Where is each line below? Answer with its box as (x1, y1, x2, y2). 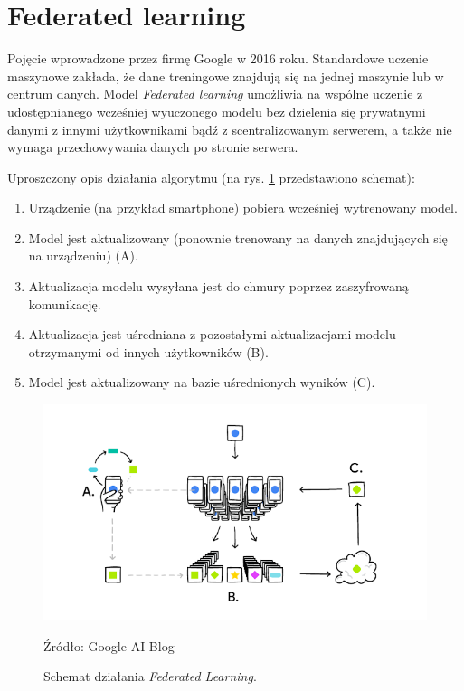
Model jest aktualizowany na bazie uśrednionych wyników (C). (28, 373, 375, 392)
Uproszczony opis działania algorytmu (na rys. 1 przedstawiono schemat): (7, 167, 415, 186)
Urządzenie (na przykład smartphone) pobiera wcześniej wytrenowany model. (28, 198, 458, 217)
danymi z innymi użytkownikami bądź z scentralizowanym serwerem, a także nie (7, 119, 452, 138)
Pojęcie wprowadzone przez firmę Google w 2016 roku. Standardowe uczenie (7, 49, 429, 68)
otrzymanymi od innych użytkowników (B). (28, 342, 269, 361)
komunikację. (28, 294, 101, 313)
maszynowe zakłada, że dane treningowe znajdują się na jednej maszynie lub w (7, 66, 444, 85)
